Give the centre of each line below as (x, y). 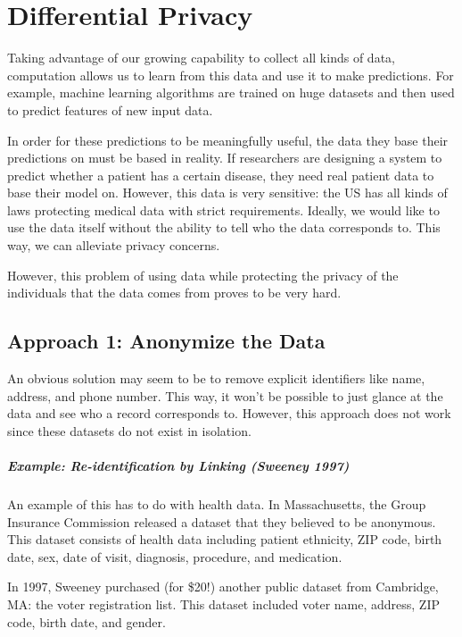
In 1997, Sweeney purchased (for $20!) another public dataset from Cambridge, (223, 587)
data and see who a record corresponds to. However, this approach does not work (229, 413)
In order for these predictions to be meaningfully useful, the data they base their (228, 140)
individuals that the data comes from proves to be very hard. (174, 293)
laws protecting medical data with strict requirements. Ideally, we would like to (223, 210)
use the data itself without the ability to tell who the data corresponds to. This (224, 227)
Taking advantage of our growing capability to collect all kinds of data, (201, 58)
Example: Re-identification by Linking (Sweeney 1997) (178, 466)
